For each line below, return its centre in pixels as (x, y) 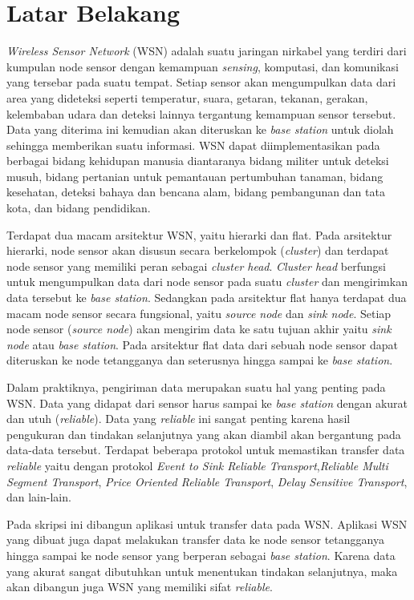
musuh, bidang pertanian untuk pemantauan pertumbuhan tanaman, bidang (195, 176)
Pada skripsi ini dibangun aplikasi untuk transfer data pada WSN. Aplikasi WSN (207, 523)
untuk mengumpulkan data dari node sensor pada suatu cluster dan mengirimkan (207, 282)
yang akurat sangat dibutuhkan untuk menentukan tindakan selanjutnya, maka (202, 571)
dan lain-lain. (39, 497)
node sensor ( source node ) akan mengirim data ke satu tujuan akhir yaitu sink (199, 329)
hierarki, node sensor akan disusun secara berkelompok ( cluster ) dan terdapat (198, 250)
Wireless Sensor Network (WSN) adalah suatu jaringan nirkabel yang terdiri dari (207, 51)
